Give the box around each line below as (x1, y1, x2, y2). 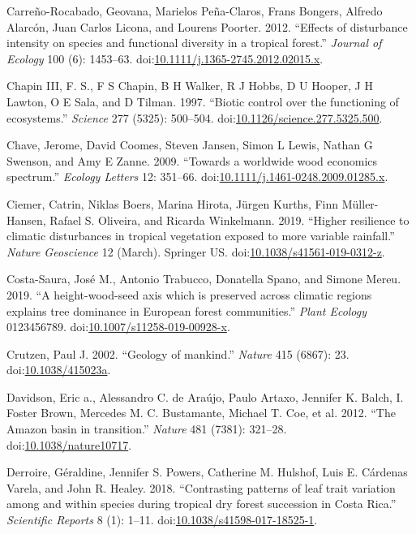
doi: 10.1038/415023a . (6, 361, 111, 378)
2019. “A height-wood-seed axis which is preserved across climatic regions (6, 286, 372, 303)
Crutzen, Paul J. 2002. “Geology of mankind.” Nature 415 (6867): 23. (6, 345, 350, 362)
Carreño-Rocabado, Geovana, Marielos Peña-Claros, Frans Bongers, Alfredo (6, 2, 383, 19)
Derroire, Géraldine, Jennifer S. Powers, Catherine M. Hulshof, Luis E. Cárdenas (6, 463, 408, 480)
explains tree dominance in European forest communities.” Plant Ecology (6, 302, 367, 319)
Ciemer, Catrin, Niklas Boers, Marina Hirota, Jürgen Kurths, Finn (6, 195, 339, 212)
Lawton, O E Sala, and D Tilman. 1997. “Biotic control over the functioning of (6, 93, 399, 110)
